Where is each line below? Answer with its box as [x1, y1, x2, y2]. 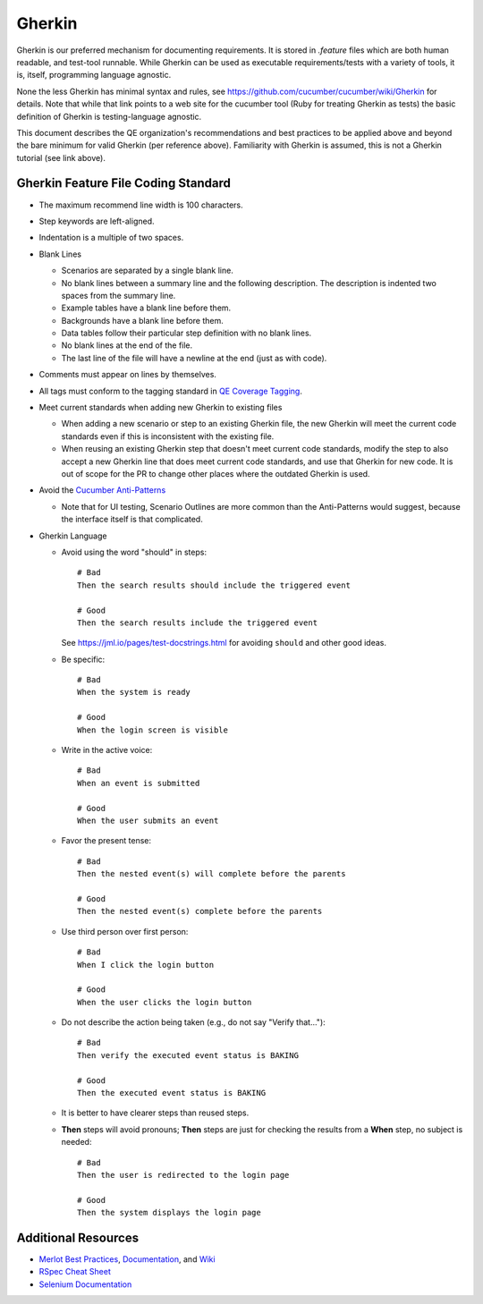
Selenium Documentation [38, 1279, 132, 1290]
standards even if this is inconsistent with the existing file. [61, 430, 275, 442]
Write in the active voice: [61, 745, 153, 756]
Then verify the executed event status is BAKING [77, 1050, 300, 1060]
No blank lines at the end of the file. [61, 340, 193, 351]
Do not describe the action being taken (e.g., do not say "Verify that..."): [61, 1017, 326, 1028]
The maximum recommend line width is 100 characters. [38, 199, 243, 210]
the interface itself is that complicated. [61, 514, 203, 525]
